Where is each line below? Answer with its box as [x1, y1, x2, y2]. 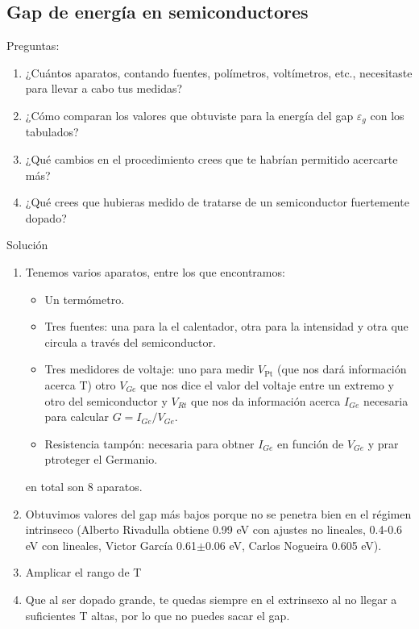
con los [370, 106, 404, 123]
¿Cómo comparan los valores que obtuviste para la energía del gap [25, 106, 354, 123]
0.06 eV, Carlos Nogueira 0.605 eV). [205, 536, 382, 553]
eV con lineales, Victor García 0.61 [25, 536, 197, 553]
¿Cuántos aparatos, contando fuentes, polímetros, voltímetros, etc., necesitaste [25, 64, 413, 81]
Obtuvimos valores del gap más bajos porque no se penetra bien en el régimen [25, 505, 412, 522]
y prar [367, 435, 399, 452]
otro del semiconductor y [44, 392, 168, 409]
